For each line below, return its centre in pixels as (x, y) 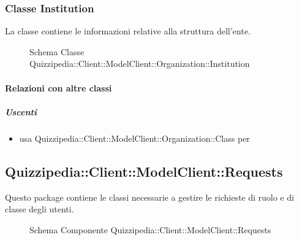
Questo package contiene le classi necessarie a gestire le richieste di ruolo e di (149, 197)
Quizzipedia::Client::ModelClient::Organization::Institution (140, 64)
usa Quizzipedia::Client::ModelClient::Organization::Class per (134, 138)
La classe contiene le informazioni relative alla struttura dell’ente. (128, 31)
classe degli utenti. (40, 209)
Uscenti (21, 111)
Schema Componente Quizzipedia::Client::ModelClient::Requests (150, 229)
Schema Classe (57, 51)
